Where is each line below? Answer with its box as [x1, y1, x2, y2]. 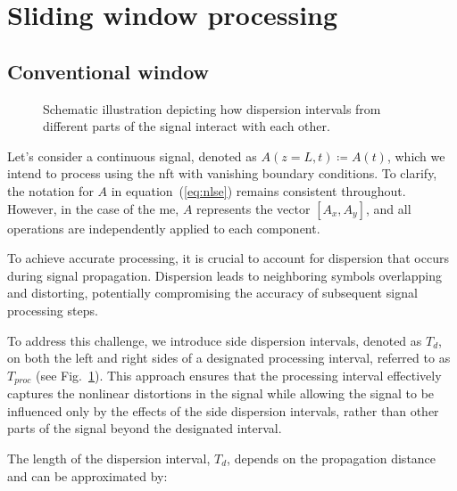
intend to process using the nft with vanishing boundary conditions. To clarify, [7, 164, 437, 183]
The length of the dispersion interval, [7, 448, 211, 467]
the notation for [7, 181, 94, 200]
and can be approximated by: [7, 466, 168, 485]
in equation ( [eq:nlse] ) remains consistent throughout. [111, 181, 406, 200]
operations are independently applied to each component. [7, 218, 320, 237]
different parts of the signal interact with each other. [43, 117, 330, 135]
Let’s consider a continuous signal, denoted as [7, 146, 257, 165]
